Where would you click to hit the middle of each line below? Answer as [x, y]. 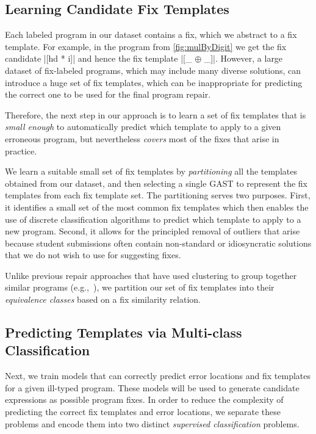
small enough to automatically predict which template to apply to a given [143, 127]
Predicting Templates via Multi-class [124, 332]
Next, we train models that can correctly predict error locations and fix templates [158, 376]
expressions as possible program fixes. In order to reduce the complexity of [144, 400]
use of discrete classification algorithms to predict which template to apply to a [153, 219]
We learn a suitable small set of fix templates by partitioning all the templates [151, 171]
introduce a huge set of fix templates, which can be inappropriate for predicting [154, 82]
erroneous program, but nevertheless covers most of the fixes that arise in [142, 138]
